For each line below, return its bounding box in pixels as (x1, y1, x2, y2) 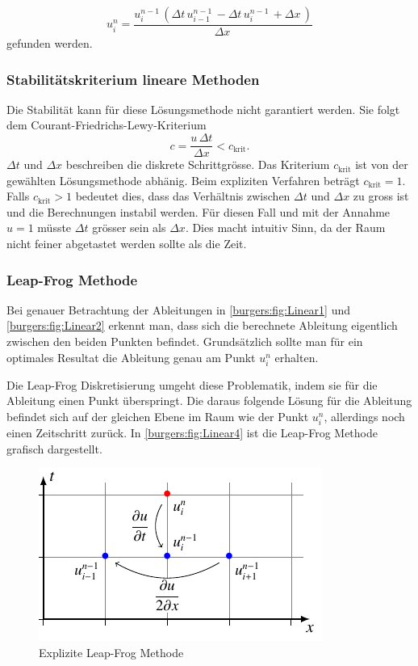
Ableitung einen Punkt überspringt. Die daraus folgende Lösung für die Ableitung (6, 392, 412, 409)
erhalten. (274, 348, 319, 365)
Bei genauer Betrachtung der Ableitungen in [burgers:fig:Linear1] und (6, 301, 351, 318)
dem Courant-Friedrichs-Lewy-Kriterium (6, 116, 207, 133)
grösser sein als (92, 219, 166, 236)
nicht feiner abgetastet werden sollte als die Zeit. (6, 235, 247, 252)
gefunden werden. (6, 35, 93, 52)
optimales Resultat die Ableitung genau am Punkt (6, 348, 256, 365)
